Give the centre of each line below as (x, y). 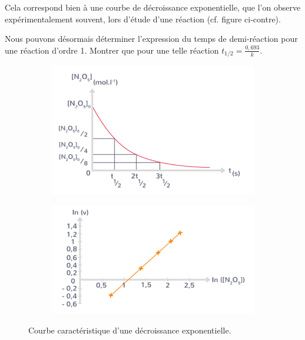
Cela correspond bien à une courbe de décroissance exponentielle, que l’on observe (153, 7)
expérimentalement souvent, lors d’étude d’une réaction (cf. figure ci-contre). (143, 19)
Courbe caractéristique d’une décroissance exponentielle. (130, 330)
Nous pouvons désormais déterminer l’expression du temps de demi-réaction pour (151, 39)
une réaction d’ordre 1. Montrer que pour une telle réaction (112, 50)
